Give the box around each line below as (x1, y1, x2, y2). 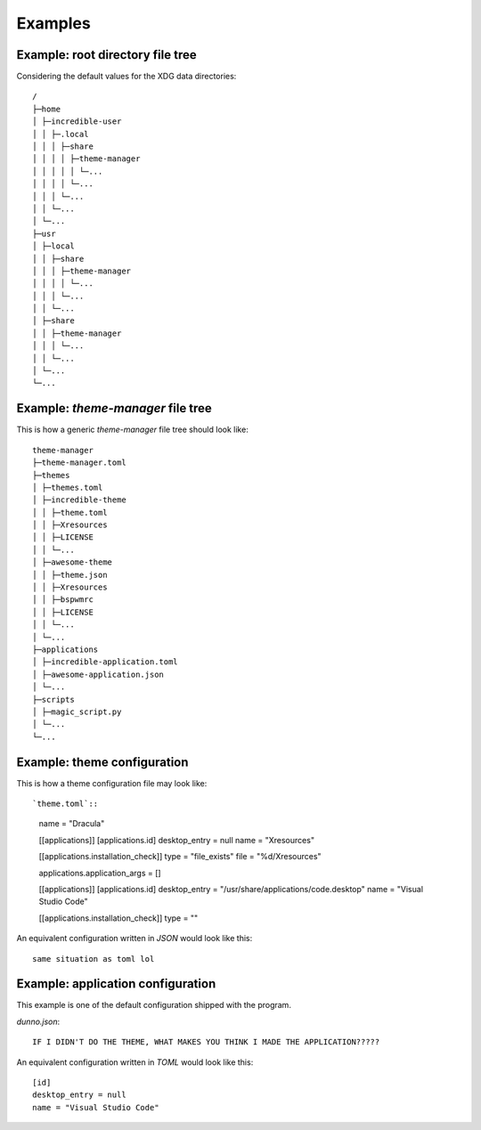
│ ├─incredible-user (32, 117, 122, 126)
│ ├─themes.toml (32, 482, 103, 492)
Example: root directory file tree (16, 47, 197, 62)
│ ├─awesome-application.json (32, 669, 165, 679)
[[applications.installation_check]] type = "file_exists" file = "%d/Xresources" (38, 851, 322, 862)
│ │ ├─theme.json (32, 570, 108, 580)
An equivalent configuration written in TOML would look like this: (16, 1056, 254, 1068)
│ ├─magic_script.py (32, 706, 122, 717)
